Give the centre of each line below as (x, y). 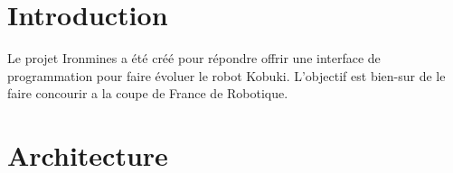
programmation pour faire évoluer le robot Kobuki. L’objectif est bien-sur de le (226, 75)
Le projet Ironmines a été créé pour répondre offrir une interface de (194, 58)
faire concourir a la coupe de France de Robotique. (148, 93)
